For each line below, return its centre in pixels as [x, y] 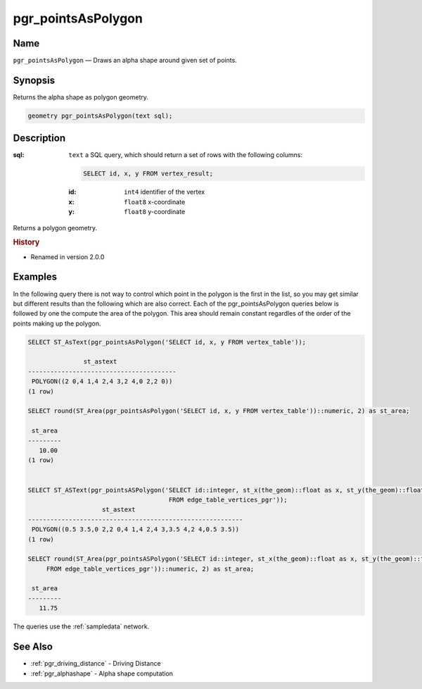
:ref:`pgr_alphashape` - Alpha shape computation [102, 674]
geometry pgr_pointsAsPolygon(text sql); [100, 116]
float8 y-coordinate [155, 212]
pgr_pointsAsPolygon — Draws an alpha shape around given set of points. [125, 61]
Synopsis [34, 80]
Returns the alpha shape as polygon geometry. [81, 97]
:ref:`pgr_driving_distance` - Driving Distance [96, 664]
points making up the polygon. [57, 323]
